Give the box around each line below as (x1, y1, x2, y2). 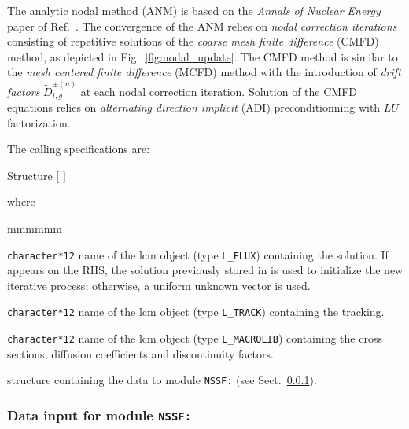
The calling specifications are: (7, 141, 150, 157)
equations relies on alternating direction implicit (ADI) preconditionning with (7, 99, 381, 115)
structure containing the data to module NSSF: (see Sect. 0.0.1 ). (7, 372, 317, 388)
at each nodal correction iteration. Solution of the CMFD (80, 82, 357, 99)
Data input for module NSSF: (7, 405, 192, 424)
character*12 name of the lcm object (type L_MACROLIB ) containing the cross (7, 330, 382, 346)
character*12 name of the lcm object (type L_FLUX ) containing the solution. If (7, 246, 389, 262)
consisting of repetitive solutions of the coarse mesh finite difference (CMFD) (7, 33, 379, 49)
